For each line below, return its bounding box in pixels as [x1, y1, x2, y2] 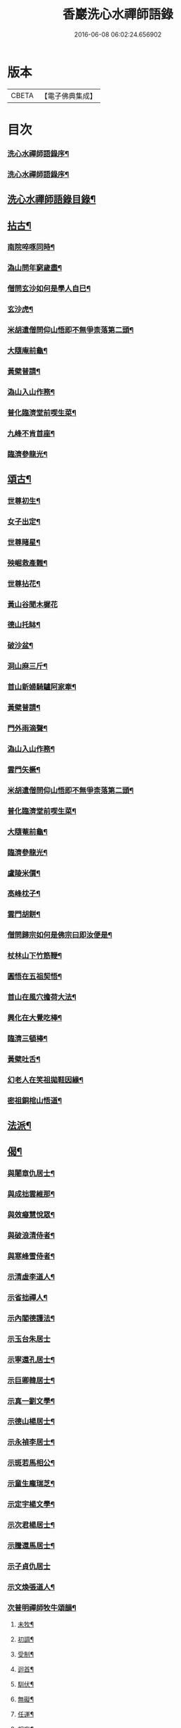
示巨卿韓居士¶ [7, 1375, 55, 1385]
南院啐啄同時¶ [7, 243, 55, 252]
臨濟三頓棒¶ [7, 1034, 48, 1043]
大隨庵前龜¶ [7, 346, 48, 356]
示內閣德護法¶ [7, 1313, 55, 1323]
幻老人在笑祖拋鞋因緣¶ [7, 1074, 84, 1084]
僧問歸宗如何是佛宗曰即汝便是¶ [7, 930, 112, 940]
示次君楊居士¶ [7, 1520, 55, 1530]
